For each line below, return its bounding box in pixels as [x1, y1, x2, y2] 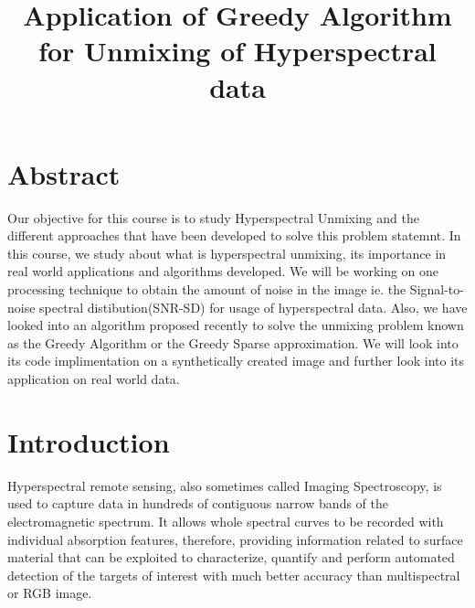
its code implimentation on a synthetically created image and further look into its [7, 351, 465, 370]
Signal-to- [409, 280, 464, 299]
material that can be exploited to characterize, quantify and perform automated [7, 548, 455, 567]
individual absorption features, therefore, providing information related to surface [7, 529, 463, 549]
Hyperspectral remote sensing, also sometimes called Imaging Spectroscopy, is [7, 475, 442, 495]
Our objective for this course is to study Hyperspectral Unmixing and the [7, 208, 419, 227]
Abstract [7, 155, 121, 192]
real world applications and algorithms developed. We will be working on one [7, 261, 439, 281]
